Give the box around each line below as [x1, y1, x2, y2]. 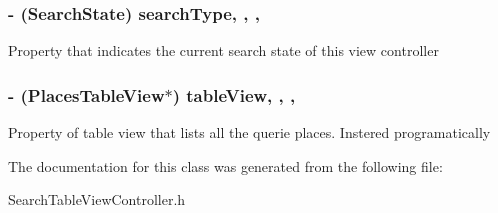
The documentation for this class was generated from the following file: [8, 155, 443, 176]
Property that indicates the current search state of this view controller [8, 40, 439, 61]
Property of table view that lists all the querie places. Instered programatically [8, 122, 491, 143]
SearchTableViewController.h [8, 189, 186, 210]
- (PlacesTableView [8, 82, 165, 107]
